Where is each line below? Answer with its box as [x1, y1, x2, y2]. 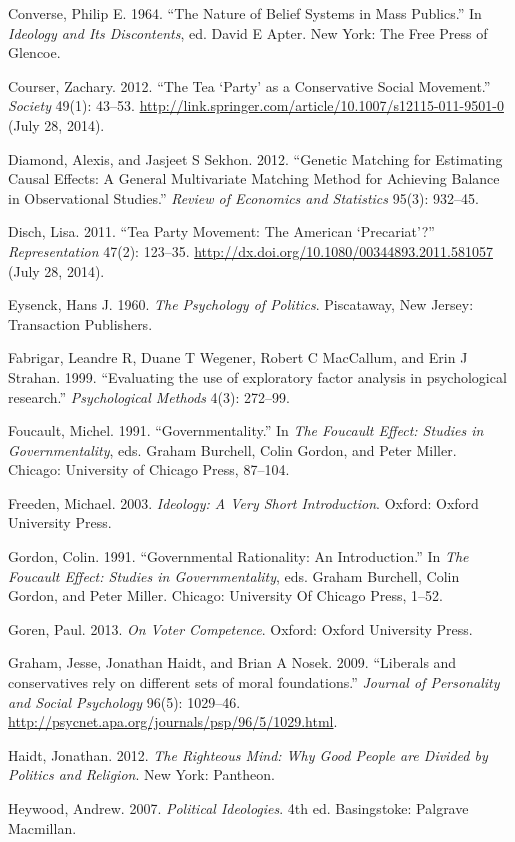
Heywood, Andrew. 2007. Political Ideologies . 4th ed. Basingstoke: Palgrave [8, 798, 469, 818]
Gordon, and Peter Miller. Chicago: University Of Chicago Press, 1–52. [8, 585, 443, 606]
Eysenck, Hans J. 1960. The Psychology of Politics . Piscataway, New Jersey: [8, 294, 474, 315]
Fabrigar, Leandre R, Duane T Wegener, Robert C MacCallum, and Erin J [8, 347, 468, 368]
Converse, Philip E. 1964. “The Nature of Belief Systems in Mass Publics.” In [8, 3, 482, 23]
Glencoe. [8, 42, 61, 63]
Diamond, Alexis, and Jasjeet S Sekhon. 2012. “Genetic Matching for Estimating [8, 148, 503, 169]
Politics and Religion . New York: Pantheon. [8, 764, 275, 785]
